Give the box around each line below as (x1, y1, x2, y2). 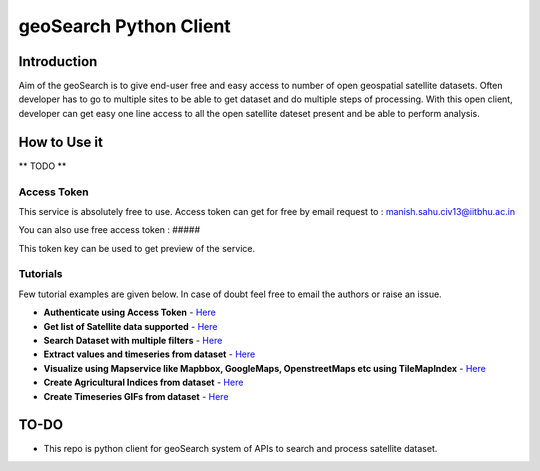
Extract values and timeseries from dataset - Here (43, 348, 256, 360)
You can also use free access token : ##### (18, 224, 201, 236)
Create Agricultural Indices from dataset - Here (43, 376, 244, 389)
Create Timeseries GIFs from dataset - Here (43, 390, 229, 402)
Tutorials (18, 267, 64, 281)
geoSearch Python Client (18, 15, 232, 37)
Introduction (18, 53, 98, 70)
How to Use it (18, 133, 104, 150)
